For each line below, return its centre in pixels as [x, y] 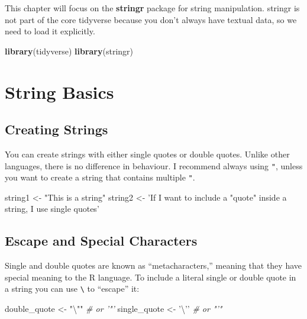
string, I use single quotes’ [52, 209]
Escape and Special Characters [101, 241]
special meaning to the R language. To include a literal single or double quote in [151, 277]
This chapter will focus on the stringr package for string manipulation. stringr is [152, 8]
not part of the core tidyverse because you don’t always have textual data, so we [151, 19]
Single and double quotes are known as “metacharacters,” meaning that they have [153, 265]
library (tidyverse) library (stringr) [69, 51]
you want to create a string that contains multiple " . [100, 177]
